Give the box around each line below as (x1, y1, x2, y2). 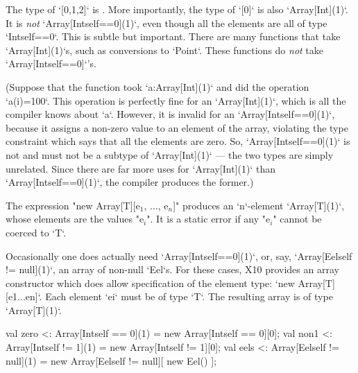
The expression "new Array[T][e (6, 198, 140, 212)
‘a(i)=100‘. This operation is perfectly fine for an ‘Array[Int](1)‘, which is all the (6, 93, 346, 107)
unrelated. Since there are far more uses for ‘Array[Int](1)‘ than (6, 161, 275, 175)
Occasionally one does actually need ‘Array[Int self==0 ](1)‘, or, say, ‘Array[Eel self (6, 248, 352, 263)
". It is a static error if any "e (146, 211, 271, 226)
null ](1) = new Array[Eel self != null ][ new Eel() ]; (6, 353, 216, 367)
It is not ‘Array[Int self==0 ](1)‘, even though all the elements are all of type (6, 15, 327, 30)
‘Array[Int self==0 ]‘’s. (6, 56, 96, 71)
